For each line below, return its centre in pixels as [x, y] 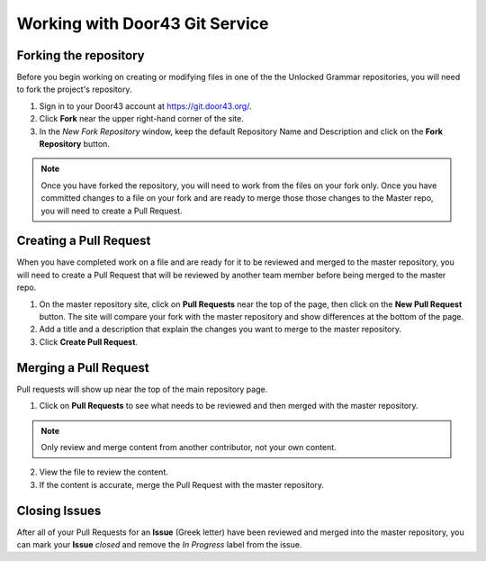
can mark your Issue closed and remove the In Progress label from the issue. [159, 544]
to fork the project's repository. [74, 89]
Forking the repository [81, 55]
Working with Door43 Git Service [143, 23]
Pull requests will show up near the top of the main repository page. [142, 389]
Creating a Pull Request [84, 241]
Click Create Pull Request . [89, 341]
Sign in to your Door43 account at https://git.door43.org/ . [145, 106]
